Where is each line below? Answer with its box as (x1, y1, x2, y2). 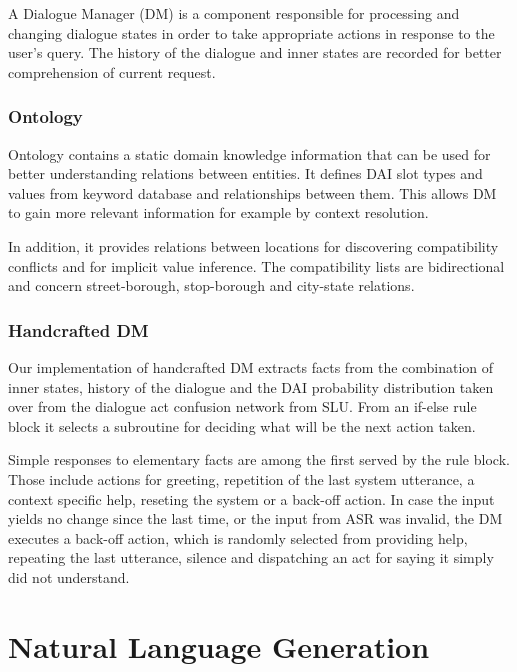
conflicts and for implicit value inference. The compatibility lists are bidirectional (8, 255, 505, 276)
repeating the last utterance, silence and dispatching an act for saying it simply (8, 547, 494, 568)
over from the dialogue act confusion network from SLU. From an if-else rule (8, 396, 477, 417)
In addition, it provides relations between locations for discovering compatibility (8, 235, 499, 256)
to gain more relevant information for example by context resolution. (8, 202, 429, 223)
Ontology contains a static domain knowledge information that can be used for (8, 143, 491, 164)
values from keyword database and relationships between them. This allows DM (8, 182, 497, 203)
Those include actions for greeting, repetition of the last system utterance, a (8, 468, 475, 489)
